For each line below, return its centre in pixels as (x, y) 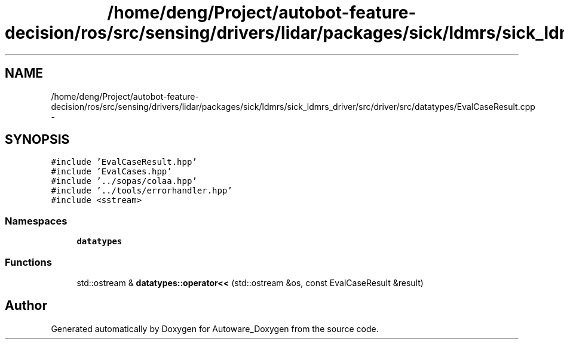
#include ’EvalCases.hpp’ (111, 172)
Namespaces (36, 221)
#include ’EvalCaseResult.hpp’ (124, 162)
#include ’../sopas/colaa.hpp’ (124, 181)
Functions (28, 262)
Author (26, 306)
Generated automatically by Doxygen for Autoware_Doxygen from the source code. (215, 328)
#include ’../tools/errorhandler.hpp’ (142, 191)
